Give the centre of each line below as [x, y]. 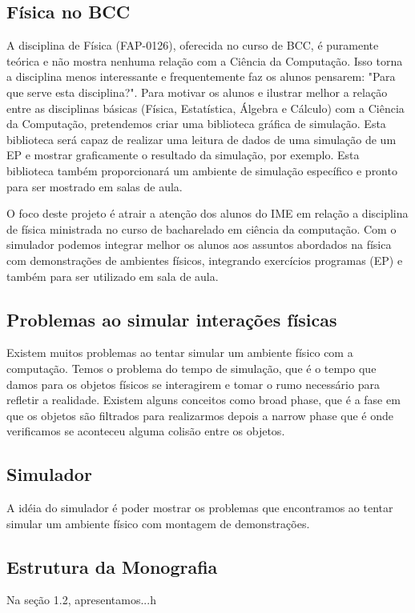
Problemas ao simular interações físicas [172, 319]
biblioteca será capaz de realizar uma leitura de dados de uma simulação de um [201, 139]
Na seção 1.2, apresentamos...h [81, 600]
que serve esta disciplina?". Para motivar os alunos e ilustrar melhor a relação [197, 92]
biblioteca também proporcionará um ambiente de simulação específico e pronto [202, 170]
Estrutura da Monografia [112, 566]
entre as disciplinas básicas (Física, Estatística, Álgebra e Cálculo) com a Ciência [205, 108]
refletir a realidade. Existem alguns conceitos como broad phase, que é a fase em [203, 400]
